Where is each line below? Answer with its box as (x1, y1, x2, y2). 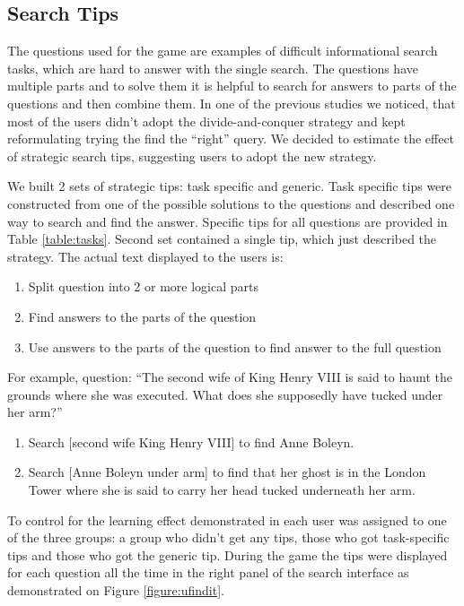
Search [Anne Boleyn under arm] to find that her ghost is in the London (28, 463, 426, 481)
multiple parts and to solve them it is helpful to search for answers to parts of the (7, 76, 457, 95)
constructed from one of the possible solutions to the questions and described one (7, 194, 455, 212)
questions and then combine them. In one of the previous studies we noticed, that (7, 93, 456, 112)
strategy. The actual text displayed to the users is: (7, 247, 284, 265)
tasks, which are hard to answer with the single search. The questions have (7, 58, 418, 77)
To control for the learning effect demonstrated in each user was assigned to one (7, 510, 447, 529)
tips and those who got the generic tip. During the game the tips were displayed (7, 545, 448, 564)
